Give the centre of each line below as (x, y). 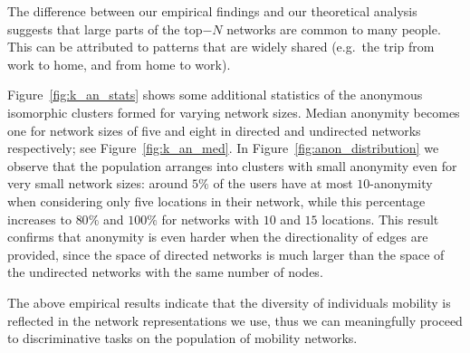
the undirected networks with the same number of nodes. (165, 272)
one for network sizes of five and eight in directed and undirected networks (214, 130)
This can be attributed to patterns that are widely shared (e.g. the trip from (221, 47)
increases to (39, 219)
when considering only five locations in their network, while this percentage (216, 200)
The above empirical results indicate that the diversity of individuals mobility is (229, 302)
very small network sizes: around (98, 183)
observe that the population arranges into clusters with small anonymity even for (232, 165)
